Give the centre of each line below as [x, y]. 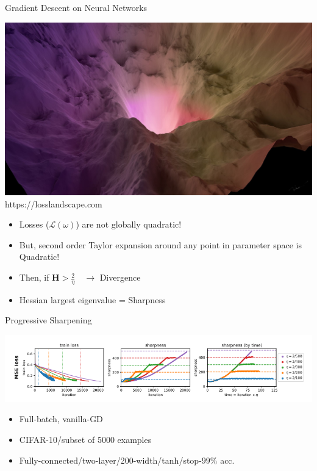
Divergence [120, 277]
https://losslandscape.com [54, 203]
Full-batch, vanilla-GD [61, 419]
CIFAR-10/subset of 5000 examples [85, 440]
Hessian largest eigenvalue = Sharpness [92, 299]
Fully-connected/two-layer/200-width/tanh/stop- [110, 460]
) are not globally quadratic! [129, 224]
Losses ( [34, 224]
